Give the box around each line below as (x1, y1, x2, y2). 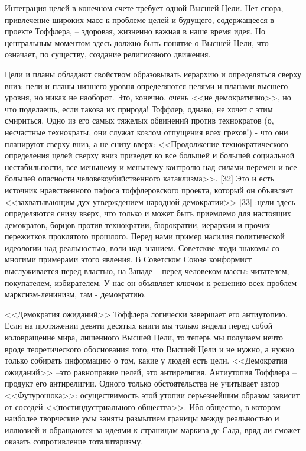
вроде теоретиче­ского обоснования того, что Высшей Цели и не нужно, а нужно (5, 342, 294, 355)
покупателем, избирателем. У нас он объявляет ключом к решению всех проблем (5, 276, 297, 288)
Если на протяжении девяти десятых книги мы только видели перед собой (5, 319, 273, 332)
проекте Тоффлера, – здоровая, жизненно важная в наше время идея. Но (5, 25, 265, 37)
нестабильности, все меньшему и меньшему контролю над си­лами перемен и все (5, 160, 297, 173)
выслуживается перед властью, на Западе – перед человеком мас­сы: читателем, (5, 265, 289, 277)
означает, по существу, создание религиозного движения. (5, 48, 211, 60)
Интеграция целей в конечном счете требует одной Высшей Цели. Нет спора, (5, 2, 284, 14)
